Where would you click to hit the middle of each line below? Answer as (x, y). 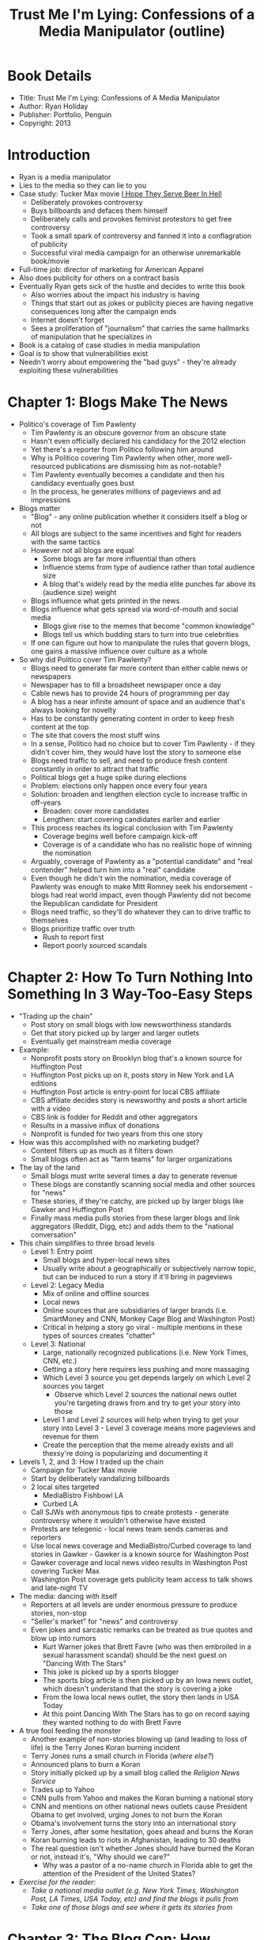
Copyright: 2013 (45, 123)
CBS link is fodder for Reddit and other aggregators (114, 1116)
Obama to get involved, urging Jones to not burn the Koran (126, 1814)
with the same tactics (65, 542)
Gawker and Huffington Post (77, 1209)
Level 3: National (58, 1343)
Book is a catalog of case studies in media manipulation (109, 345)
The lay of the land (49, 1167)
